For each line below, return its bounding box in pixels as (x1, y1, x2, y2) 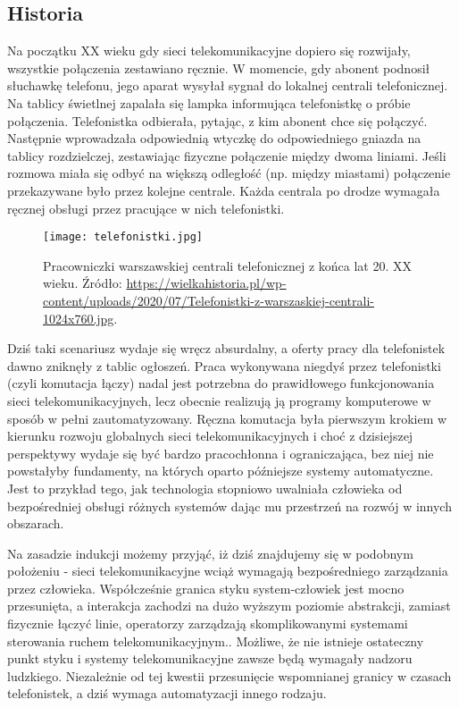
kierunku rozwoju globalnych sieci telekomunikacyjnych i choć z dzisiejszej (7, 426, 413, 445)
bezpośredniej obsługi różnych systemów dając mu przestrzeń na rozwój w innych (7, 496, 452, 515)
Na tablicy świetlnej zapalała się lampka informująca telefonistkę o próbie (7, 93, 411, 112)
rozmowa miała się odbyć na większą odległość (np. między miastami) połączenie (7, 164, 451, 182)
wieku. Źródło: (43, 274, 122, 292)
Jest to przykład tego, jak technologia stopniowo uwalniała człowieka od (7, 478, 403, 497)
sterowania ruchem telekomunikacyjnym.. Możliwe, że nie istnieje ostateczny (7, 631, 424, 650)
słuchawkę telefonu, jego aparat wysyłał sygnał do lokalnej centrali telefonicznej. (7, 76, 448, 95)
